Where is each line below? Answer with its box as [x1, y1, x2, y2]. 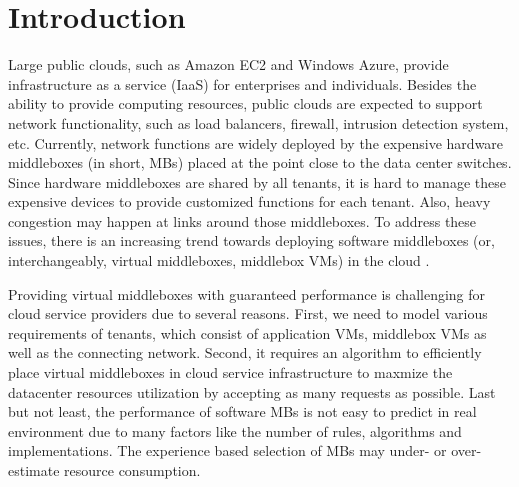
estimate [8, 460, 60, 480]
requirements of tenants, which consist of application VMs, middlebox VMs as [8, 322, 487, 343]
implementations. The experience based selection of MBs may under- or [8, 440, 447, 461]
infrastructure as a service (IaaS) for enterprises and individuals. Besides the [8, 73, 477, 94]
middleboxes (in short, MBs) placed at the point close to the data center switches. [8, 152, 512, 173]
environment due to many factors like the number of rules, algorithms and [8, 420, 462, 441]
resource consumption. [64, 460, 201, 480]
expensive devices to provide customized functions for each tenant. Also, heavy [8, 191, 491, 212]
